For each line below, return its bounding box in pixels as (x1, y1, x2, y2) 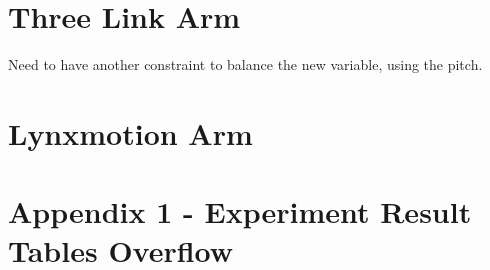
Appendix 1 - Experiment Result (8, 191, 472, 232)
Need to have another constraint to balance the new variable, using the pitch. (8, 54, 483, 75)
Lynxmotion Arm (8, 112, 253, 153)
